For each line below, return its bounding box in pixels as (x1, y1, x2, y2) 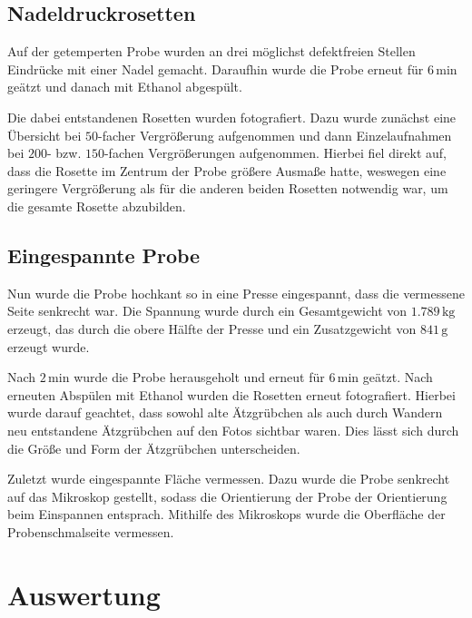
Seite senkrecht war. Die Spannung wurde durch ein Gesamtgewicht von (7, 301, 408, 320)
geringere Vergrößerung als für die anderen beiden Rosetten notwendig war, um (7, 179, 448, 198)
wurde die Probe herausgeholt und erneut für (74, 368, 325, 387)
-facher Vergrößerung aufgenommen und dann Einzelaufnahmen (98, 125, 452, 144)
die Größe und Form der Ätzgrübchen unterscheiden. (7, 438, 300, 457)
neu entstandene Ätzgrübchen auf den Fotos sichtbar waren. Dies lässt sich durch (7, 420, 459, 439)
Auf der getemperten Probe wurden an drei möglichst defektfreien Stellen (7, 42, 416, 61)
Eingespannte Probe (7, 240, 201, 269)
